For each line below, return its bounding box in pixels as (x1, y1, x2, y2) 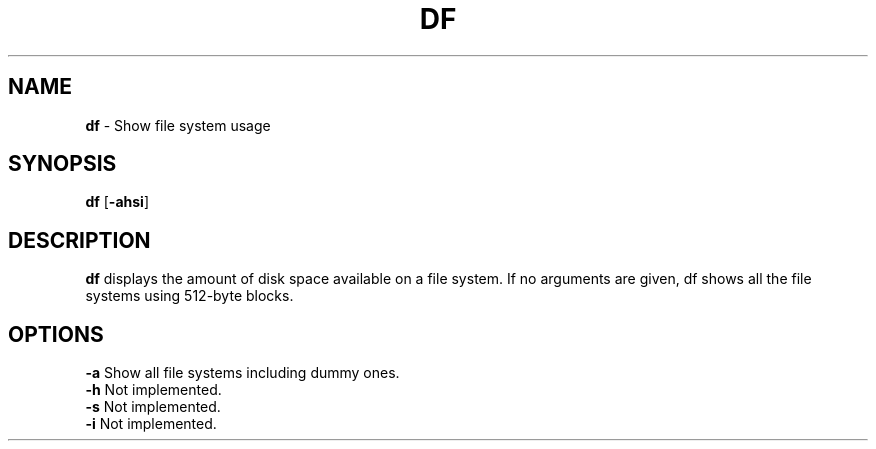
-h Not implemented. (85, 381, 222, 399)
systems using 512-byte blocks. (85, 287, 294, 305)
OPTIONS (8, 321, 104, 347)
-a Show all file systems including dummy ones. (85, 364, 400, 382)
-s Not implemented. (85, 398, 221, 416)
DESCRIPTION (8, 227, 151, 253)
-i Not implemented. (85, 415, 217, 433)
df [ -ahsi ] (85, 193, 149, 211)
